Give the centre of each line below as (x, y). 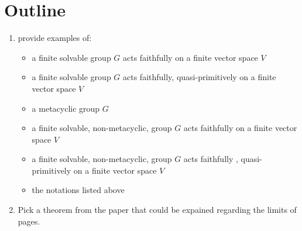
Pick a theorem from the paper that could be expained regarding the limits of (157, 210)
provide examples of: (55, 38)
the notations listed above (78, 190)
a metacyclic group (66, 108)
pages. (29, 221)
